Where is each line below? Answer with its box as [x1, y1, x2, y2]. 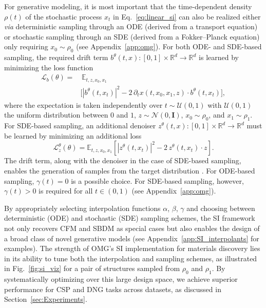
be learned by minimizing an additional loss [4, 130, 142, 141]
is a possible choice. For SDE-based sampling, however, [71, 175, 244, 186]
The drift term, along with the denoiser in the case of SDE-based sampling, [4, 155, 241, 166]
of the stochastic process [25, 11, 102, 22]
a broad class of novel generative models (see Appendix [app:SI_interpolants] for [4, 233, 259, 243]
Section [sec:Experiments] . [4, 294, 87, 304]
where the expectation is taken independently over [4, 99, 163, 110]
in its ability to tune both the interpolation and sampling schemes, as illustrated [4, 253, 257, 263]
